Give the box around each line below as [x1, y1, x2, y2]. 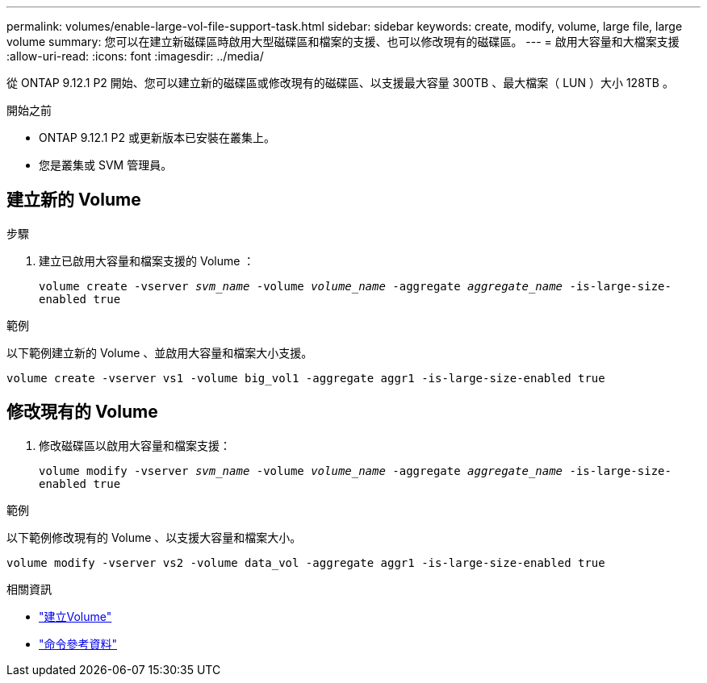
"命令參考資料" [39, 636, 118, 651]
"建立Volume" [39, 609, 112, 623]
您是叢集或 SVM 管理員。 [39, 158, 173, 172]
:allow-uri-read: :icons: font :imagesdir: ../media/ [6, 49, 264, 63]
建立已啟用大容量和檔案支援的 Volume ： [39, 253, 255, 268]
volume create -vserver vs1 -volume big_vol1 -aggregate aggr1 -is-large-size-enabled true [6, 371, 605, 385]
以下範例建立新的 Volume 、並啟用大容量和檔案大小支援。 [6, 345, 313, 360]
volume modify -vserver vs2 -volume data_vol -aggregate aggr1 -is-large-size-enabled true [6, 556, 605, 569]
